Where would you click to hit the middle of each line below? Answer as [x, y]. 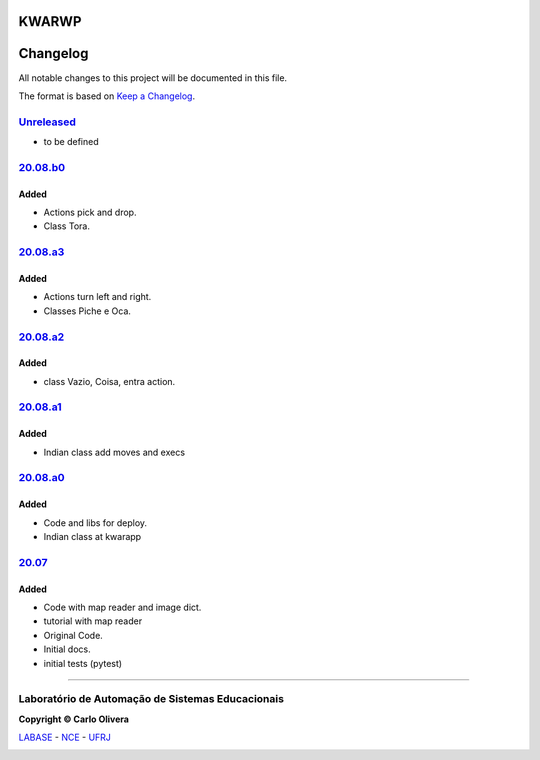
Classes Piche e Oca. [87, 311]
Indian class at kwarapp [92, 536]
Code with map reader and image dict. [122, 607]
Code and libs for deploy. [95, 522]
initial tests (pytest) [83, 663]
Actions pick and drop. [90, 212]
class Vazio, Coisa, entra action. [109, 381]
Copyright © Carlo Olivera [74, 719]
